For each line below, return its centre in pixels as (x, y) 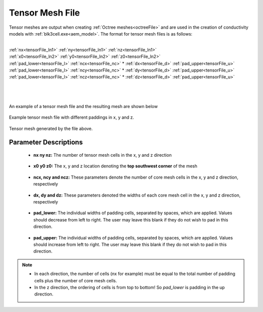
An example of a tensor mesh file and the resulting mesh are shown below (83, 106)
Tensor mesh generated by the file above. (51, 128)
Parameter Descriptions (46, 142)
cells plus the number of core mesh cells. (75, 280)
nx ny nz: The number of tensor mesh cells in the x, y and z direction (103, 155)
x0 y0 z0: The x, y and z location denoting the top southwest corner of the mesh (115, 166)
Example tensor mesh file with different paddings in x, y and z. (72, 117)
